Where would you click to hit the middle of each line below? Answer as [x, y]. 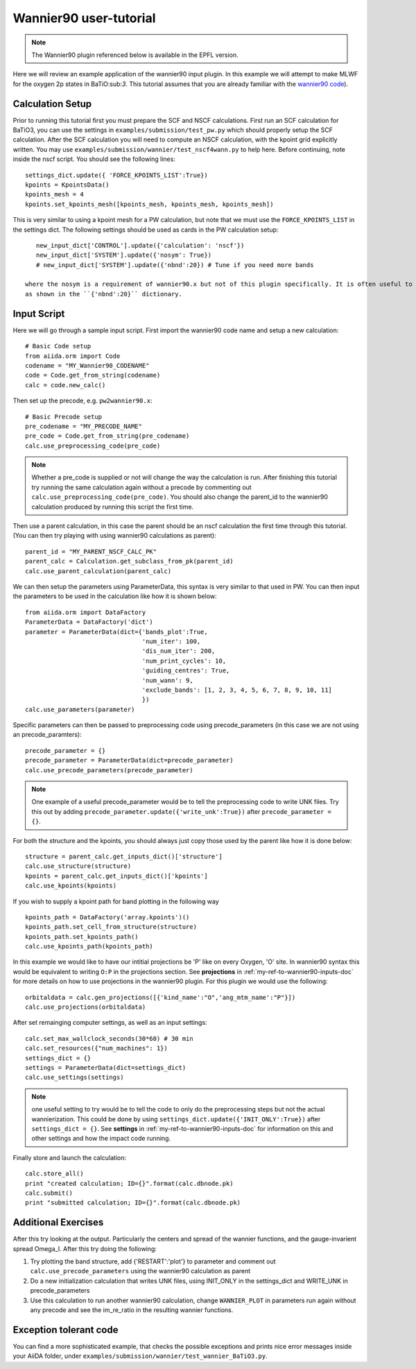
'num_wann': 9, [167, 680]
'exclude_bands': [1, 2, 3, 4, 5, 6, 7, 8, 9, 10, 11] [237, 690]
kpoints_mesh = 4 [54, 195]
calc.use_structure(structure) [78, 866]
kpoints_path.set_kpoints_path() [82, 936]
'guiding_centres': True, [186, 671]
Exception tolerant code [66, 1330]
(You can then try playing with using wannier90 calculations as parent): [114, 536]
